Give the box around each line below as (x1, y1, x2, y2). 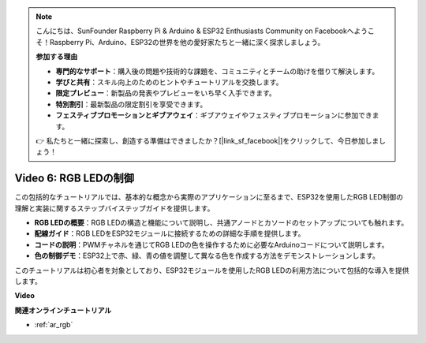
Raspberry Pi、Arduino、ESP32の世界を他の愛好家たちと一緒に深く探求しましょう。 (49, 37, 325, 47)
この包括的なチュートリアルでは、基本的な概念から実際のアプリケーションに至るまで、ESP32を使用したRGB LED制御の (14, 192, 404, 202)
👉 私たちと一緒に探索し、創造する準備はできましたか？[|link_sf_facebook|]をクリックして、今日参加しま (35, 136, 379, 145)
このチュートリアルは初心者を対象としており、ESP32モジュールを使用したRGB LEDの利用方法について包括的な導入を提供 (14, 265, 409, 275)
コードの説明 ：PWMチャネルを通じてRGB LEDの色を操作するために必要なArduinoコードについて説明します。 (34, 240, 390, 249)
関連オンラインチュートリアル (14, 305, 112, 315)
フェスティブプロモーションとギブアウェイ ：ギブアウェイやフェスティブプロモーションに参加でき (55, 110, 372, 120)
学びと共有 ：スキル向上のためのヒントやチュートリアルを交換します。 (55, 77, 283, 87)
